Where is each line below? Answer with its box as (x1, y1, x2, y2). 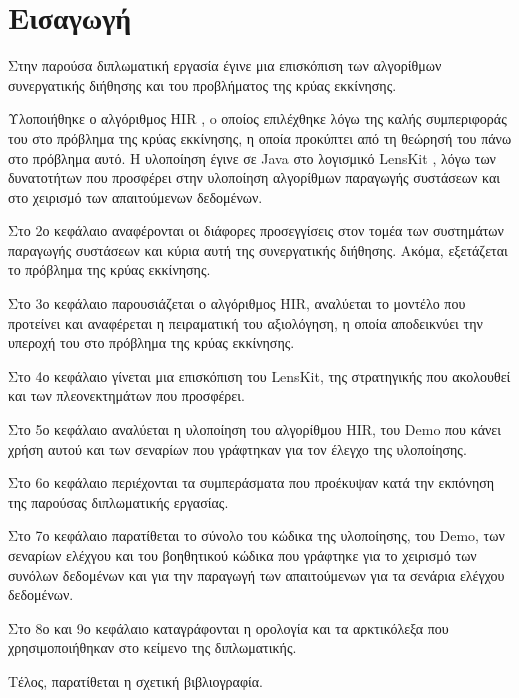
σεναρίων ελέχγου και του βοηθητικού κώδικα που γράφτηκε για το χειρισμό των (8, 545, 477, 565)
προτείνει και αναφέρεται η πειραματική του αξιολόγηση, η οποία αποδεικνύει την (8, 312, 483, 333)
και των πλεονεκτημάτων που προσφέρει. (8, 385, 245, 406)
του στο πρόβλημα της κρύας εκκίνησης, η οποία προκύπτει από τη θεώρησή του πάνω (8, 127, 512, 148)
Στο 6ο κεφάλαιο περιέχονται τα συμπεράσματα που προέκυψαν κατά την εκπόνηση (8, 472, 495, 493)
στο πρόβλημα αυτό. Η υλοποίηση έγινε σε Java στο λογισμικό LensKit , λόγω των (8, 147, 496, 168)
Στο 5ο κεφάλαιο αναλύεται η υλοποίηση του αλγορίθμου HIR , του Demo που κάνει (8, 419, 501, 440)
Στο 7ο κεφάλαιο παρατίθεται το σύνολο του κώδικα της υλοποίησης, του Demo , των (8, 525, 505, 546)
